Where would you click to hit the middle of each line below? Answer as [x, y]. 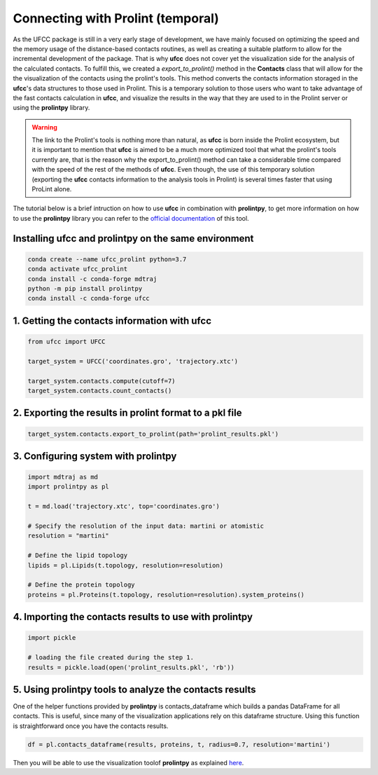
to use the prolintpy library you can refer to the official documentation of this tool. [131, 218]
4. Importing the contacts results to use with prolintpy [133, 617]
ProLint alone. [52, 189]
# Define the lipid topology [78, 556]
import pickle [52, 638]
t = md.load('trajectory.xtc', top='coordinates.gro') [124, 507]
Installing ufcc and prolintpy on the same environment [133, 238]
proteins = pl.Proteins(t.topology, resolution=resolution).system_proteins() [166, 595]
